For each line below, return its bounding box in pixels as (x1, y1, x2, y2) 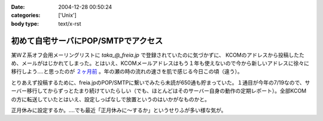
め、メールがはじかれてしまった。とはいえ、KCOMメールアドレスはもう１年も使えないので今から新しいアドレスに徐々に (11, 60, 310, 67)
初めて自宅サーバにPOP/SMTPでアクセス (11, 36, 163, 46)
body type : (11, 20, 39, 27)
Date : (11, 4, 25, 10)
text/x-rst (58, 20, 81, 27)
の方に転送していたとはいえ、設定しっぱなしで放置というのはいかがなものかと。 (11, 95, 211, 103)
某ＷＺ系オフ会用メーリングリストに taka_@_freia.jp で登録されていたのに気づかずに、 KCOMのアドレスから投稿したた (11, 51, 304, 58)
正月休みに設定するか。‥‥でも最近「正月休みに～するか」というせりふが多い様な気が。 (11, 107, 227, 114)
